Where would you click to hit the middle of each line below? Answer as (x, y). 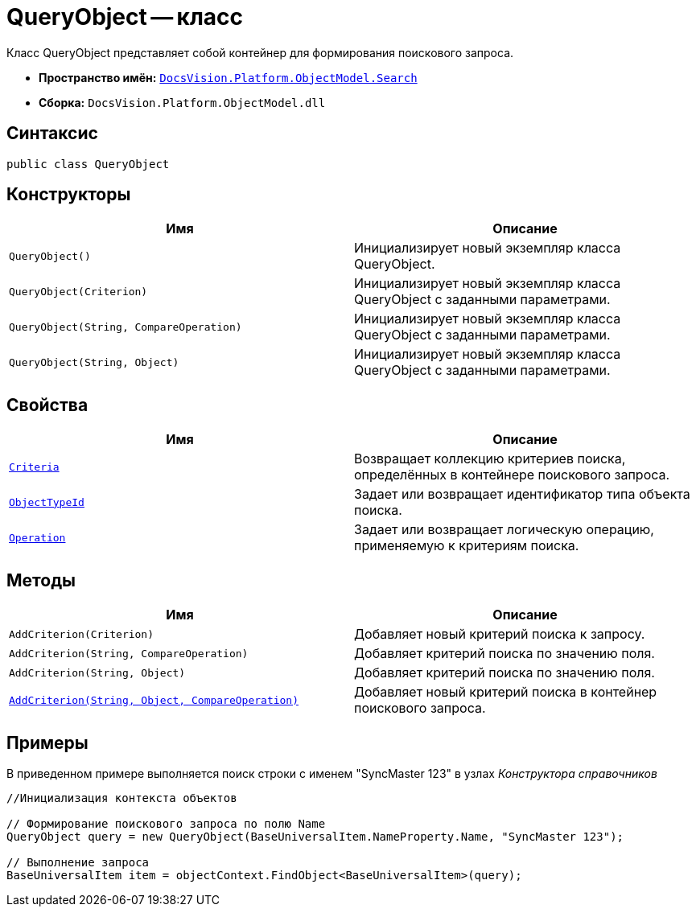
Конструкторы (69, 195)
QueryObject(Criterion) (78, 291)
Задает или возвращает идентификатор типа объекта (522, 494)
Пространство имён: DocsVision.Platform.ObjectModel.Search (228, 77)
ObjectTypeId (47, 502)
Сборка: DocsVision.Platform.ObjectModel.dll (182, 102)
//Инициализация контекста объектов (122, 798)
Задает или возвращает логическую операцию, (504, 530)
